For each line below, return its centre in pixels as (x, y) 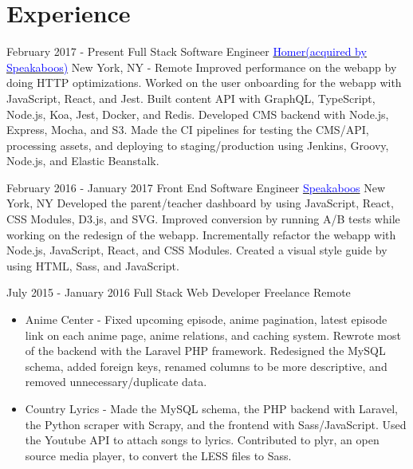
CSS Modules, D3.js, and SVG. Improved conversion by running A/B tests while (203, 219)
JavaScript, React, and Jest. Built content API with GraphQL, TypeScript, (191, 98)
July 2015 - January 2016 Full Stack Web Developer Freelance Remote (179, 292)
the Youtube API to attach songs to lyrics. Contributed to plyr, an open (202, 440)
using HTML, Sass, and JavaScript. (93, 265)
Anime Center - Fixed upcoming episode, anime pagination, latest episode (206, 319)
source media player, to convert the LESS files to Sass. (158, 455)
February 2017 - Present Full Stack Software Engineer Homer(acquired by (187, 51)
